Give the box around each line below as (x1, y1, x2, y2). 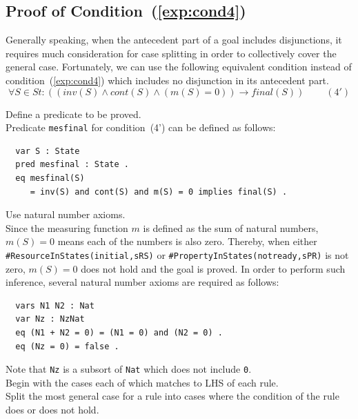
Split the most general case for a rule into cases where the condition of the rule (6, 389, 339, 403)
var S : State (15, 146, 80, 156)
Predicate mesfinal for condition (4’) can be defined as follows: (6, 120, 276, 135)
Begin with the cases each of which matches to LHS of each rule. (6, 375, 279, 389)
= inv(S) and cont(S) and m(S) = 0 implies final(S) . (30, 186, 288, 197)
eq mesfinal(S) (15, 173, 85, 184)
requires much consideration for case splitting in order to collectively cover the (6, 46, 337, 60)
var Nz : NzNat (15, 314, 85, 324)
